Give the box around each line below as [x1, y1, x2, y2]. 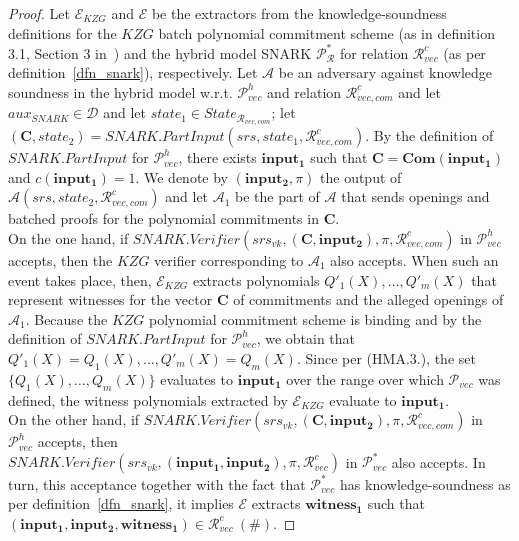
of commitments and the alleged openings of [233, 289, 504, 310]
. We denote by [135, 166, 228, 187]
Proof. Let [8, 3, 70, 23]
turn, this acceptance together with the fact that [8, 473, 306, 494]
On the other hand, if [8, 409, 140, 430]
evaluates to [160, 368, 233, 389]
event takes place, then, [8, 269, 152, 290]
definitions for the [8, 22, 117, 43]
